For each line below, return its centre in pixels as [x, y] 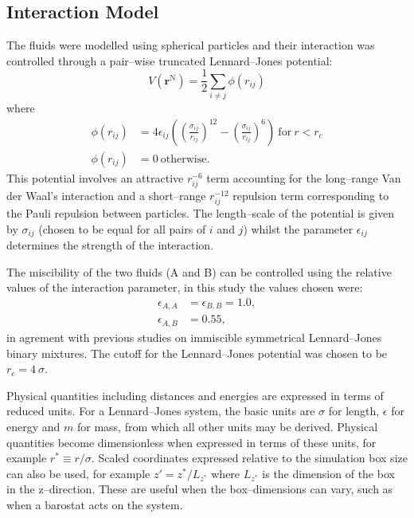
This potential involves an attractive [95, 177]
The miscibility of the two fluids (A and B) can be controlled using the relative [199, 271]
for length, [354, 411]
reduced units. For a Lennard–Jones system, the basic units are [161, 411]
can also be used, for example [78, 473]
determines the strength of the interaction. [110, 245]
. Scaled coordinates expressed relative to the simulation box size [249, 458]
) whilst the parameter [298, 228]
